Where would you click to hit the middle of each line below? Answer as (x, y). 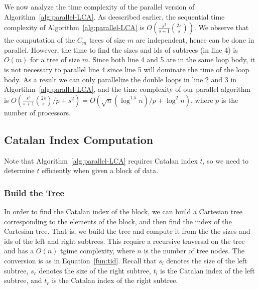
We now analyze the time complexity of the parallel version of (99, 7)
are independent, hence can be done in (195, 40)
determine (19, 170)
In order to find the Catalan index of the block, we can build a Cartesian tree (123, 211)
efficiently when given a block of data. (100, 170)
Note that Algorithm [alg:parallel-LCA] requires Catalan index (101, 160)
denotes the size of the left (207, 260)
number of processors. (37, 112)
